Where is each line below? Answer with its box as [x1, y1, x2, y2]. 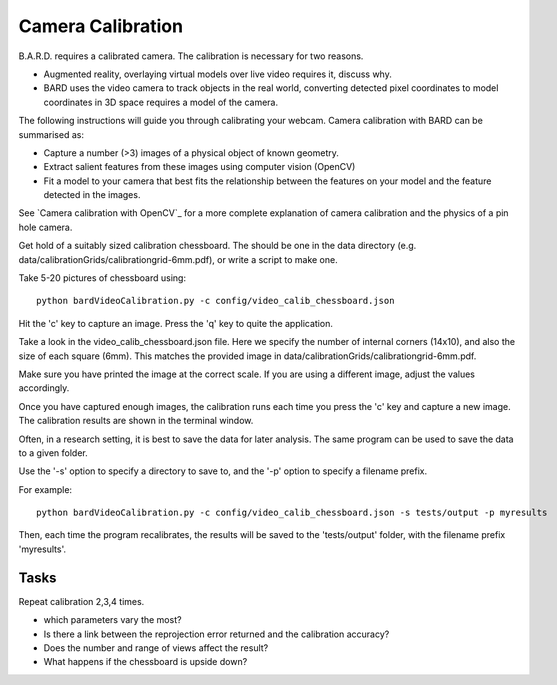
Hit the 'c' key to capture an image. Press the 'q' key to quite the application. [18, 317, 334, 329]
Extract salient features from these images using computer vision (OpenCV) [43, 161, 356, 173]
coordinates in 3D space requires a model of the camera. [43, 96, 279, 108]
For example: [18, 483, 73, 495]
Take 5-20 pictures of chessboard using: [18, 272, 187, 284]
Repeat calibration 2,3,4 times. [18, 595, 145, 607]
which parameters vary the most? [43, 614, 182, 626]
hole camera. [18, 221, 73, 233]
